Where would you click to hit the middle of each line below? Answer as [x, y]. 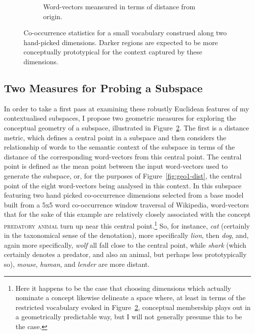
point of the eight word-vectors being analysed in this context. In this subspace [123, 185]
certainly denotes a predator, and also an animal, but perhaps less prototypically [125, 254]
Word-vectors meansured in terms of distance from [119, 6]
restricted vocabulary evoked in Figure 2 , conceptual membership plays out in [133, 307]
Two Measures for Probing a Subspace [103, 88]
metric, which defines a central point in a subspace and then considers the [115, 137]
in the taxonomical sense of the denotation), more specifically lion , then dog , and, [127, 235]
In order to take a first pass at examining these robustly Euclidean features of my [127, 108]
